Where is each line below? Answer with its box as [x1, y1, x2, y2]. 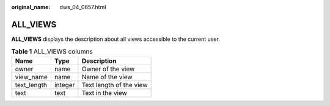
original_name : [11, 4, 51, 10]
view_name [15, 72, 48, 81]
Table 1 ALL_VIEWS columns [11, 48, 93, 56]
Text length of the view [81, 80, 148, 89]
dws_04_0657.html [59, 4, 106, 10]
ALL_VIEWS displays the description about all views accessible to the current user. [11, 35, 220, 43]
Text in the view [81, 88, 128, 97]
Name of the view [81, 72, 133, 81]
